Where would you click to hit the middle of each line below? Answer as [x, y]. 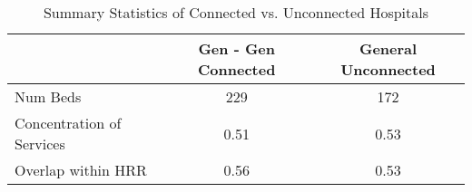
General [388, 48]
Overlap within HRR [81, 170]
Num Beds [48, 96]
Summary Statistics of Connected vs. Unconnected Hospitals [236, 12]
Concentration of [68, 123]
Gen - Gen [237, 48]
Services [40, 144]
